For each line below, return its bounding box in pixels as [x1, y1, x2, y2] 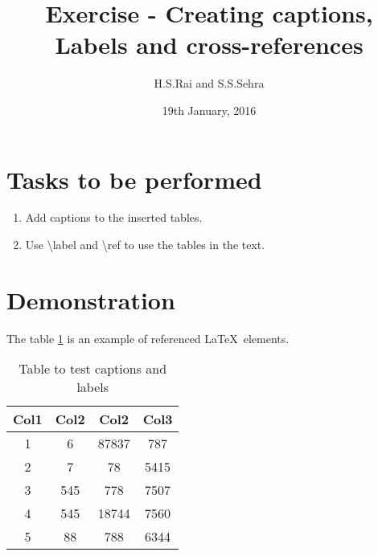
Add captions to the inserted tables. [25, 209, 203, 226]
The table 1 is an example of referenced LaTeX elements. [6, 329, 290, 346]
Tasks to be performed [6, 162, 262, 195]
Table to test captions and [18, 359, 167, 378]
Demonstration [6, 283, 175, 316]
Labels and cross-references [55, 28, 364, 61]
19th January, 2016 [162, 101, 257, 118]
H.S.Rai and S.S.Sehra [154, 75, 265, 92]
